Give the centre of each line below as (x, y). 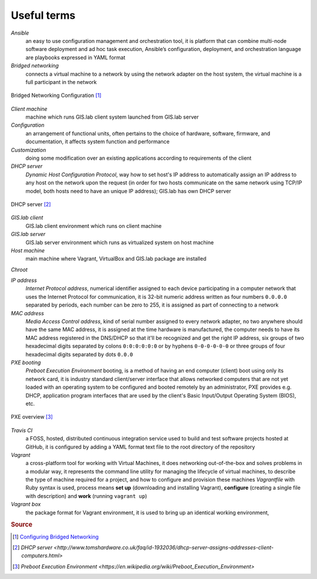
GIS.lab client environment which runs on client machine (94, 225)
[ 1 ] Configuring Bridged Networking (56, 537)
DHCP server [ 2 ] (31, 204)
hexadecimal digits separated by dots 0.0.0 (79, 354)
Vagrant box (26, 504)
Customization (28, 150)
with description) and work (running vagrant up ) (86, 496)
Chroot (19, 270)
